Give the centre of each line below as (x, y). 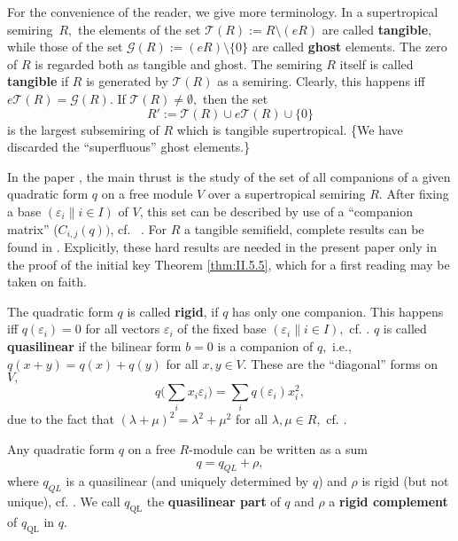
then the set (235, 98)
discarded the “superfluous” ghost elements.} (129, 147)
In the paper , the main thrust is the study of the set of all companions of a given (229, 176)
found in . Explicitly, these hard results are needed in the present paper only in (222, 246)
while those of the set (65, 47)
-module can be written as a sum (278, 449)
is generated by (127, 81)
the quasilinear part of (213, 502)
